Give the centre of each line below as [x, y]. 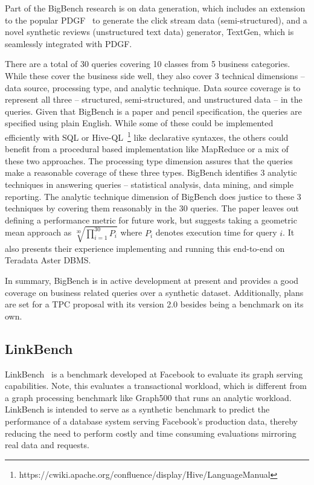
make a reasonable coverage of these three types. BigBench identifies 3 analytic [151, 172]
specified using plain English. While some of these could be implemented [139, 123]
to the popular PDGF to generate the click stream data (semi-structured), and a [156, 20]
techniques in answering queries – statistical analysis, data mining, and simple [149, 184]
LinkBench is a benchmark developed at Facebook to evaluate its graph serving [154, 374]
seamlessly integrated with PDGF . [69, 43]
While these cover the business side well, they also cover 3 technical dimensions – [155, 75]
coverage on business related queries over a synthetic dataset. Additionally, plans [154, 292]
